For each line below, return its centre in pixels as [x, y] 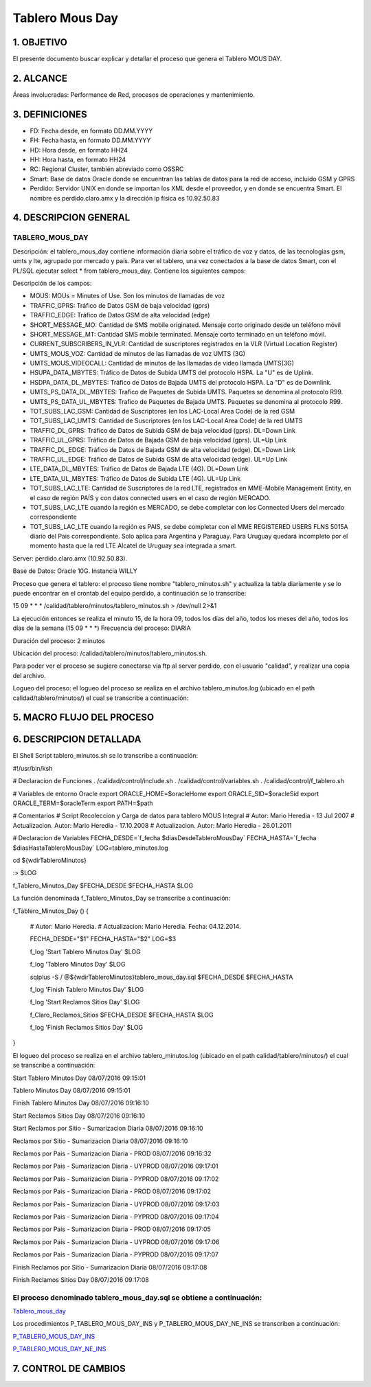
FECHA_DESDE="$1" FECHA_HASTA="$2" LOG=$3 [103, 939]
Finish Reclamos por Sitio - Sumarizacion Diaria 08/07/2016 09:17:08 [110, 1267]
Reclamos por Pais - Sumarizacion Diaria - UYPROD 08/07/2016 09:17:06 [116, 1242]
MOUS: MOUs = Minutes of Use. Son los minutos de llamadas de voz [127, 296]
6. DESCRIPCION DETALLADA [77, 740]
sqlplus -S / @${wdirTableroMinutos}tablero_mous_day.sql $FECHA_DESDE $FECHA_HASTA [161, 977]
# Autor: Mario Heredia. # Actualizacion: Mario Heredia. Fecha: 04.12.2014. [135, 926]
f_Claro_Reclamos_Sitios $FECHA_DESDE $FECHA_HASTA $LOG [122, 1015]
